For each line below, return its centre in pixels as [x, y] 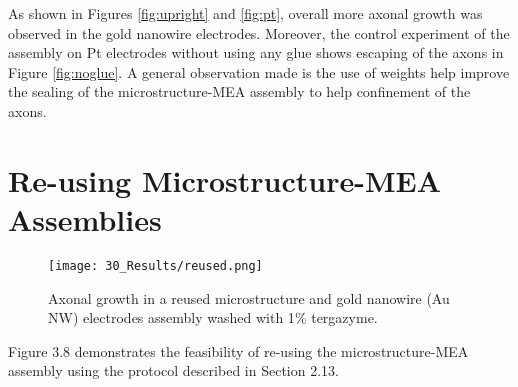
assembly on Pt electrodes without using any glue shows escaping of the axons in [256, 52]
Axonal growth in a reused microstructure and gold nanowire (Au [249, 297]
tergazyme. [344, 317]
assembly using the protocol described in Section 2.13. [173, 370]
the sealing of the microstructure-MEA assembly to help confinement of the [239, 91]
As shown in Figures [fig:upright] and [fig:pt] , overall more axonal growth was [245, 13]
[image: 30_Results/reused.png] [155, 265]
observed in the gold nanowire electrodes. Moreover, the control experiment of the [259, 32]
